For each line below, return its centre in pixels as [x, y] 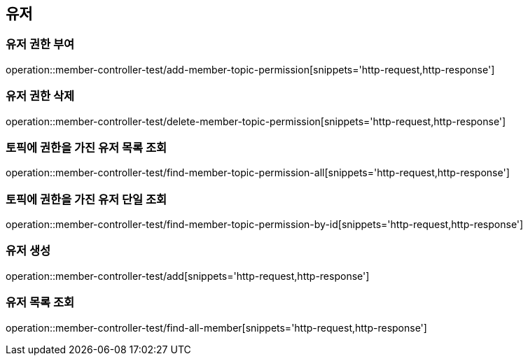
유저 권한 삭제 [40, 96]
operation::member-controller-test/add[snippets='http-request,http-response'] [188, 276]
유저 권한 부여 [40, 44]
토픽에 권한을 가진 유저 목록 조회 [86, 147]
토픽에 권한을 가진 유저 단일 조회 [86, 199]
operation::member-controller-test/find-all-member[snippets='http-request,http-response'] [216, 327]
